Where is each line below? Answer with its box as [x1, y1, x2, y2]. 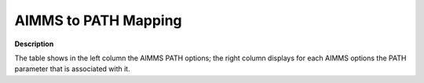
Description [14, 39, 54, 49]
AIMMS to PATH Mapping [14, 12, 182, 29]
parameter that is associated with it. [14, 64, 130, 74]
